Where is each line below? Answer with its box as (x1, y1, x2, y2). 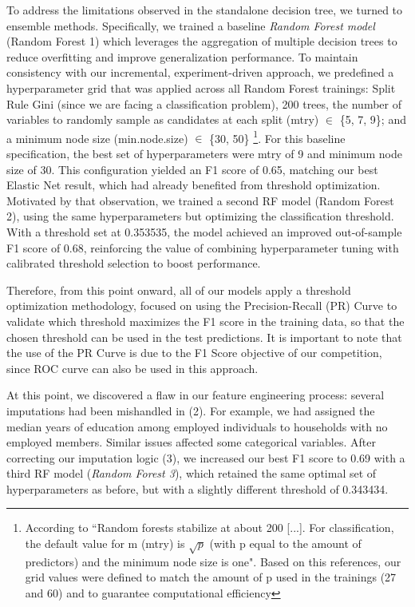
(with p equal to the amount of (209, 535, 362, 552)
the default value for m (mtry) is (25, 535, 185, 552)
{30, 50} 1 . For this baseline (209, 127, 346, 146)
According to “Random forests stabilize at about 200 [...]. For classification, (25, 519, 394, 536)
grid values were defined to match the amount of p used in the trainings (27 (25, 569, 397, 585)
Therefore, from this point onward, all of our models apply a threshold (6, 281, 351, 298)
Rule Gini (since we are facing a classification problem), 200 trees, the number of (6, 95, 401, 112)
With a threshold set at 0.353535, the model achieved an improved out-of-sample (6, 223, 402, 240)
